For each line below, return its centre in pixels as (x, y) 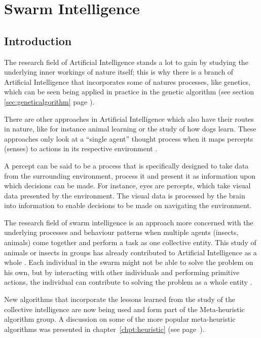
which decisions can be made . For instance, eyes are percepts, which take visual (127, 185)
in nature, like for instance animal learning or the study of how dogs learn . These (130, 129)
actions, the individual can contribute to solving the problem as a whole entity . (128, 282)
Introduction (38, 40)
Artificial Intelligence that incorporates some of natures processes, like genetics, (127, 81)
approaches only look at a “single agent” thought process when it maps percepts (129, 138)
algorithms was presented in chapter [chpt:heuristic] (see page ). (104, 329)
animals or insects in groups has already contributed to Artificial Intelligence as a (130, 252)
